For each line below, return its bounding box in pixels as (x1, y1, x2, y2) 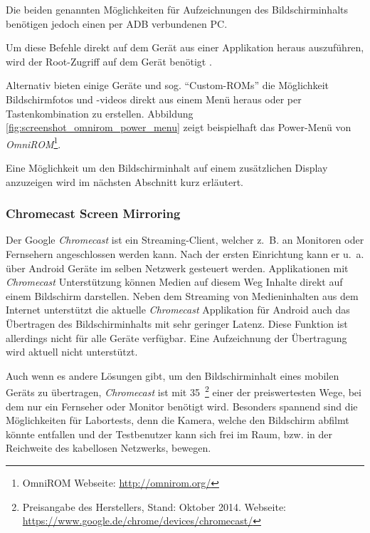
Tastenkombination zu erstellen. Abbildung (6, 105, 194, 120)
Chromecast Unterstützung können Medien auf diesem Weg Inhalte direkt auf (6, 274, 343, 289)
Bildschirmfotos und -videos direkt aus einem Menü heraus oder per (6, 91, 302, 106)
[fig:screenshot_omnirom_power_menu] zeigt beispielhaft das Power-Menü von (6, 120, 351, 135)
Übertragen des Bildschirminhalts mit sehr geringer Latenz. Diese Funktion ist (6, 316, 348, 331)
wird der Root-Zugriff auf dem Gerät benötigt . (6, 53, 212, 68)
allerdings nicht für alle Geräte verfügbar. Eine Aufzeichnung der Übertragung (6, 330, 347, 345)
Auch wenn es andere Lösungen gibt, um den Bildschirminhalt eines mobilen (6, 368, 339, 383)
